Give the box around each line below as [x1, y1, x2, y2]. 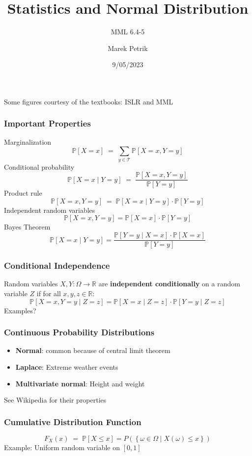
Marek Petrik [108, 43, 148, 53]
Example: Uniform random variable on [4, 442, 120, 452]
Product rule [4, 188, 42, 198]
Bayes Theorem [4, 222, 51, 232]
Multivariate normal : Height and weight [15, 378, 145, 388]
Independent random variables [4, 204, 95, 215]
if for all [36, 288, 61, 298]
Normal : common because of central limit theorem [15, 345, 170, 355]
